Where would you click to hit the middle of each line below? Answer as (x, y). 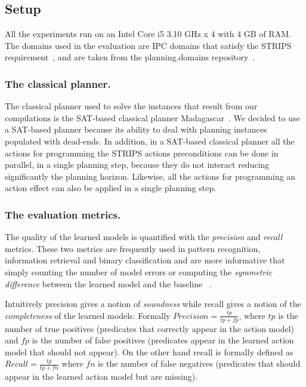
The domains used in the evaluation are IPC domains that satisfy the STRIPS (148, 45)
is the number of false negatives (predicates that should (199, 363)
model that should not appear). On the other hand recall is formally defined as (149, 351)
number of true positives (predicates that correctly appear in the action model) (150, 328)
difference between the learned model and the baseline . (108, 283)
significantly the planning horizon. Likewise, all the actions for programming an (150, 176)
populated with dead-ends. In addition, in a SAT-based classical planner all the (150, 141)
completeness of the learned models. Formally (88, 315)
